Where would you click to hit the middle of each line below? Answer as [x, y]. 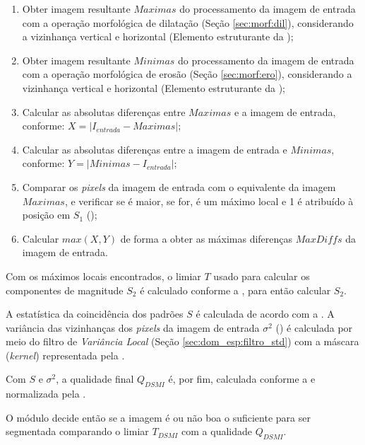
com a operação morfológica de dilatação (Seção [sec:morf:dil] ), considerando [188, 22]
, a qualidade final [95, 379]
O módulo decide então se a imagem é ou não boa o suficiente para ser [158, 417]
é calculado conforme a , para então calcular [235, 290]
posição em [46, 215]
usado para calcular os [262, 276]
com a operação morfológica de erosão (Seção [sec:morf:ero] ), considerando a [187, 74]
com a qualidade [217, 431]
